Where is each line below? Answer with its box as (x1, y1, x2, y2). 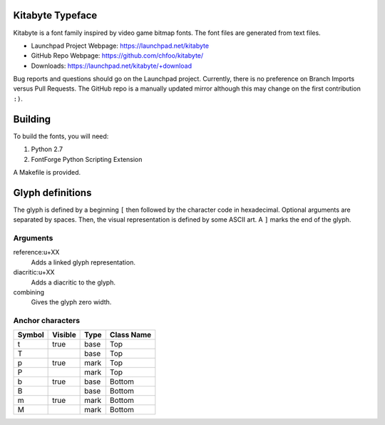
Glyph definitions (13, 186, 92, 199)
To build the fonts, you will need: (13, 132, 109, 140)
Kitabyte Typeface (13, 9, 98, 21)
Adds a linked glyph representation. (31, 257, 135, 267)
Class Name (109, 330, 152, 340)
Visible (52, 330, 76, 340)
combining (13, 287, 45, 296)
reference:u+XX (13, 248, 60, 257)
